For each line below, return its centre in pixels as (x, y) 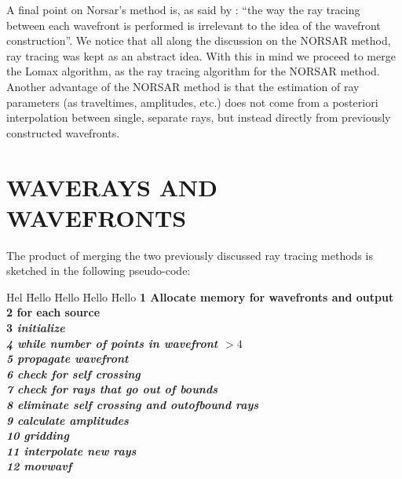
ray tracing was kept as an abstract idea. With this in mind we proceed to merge (201, 55)
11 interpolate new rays (71, 450)
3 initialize (36, 328)
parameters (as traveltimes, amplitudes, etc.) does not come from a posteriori (192, 102)
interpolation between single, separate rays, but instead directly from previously (199, 117)
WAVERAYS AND (112, 186)
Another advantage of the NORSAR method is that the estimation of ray (183, 86)
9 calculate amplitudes (68, 420)
